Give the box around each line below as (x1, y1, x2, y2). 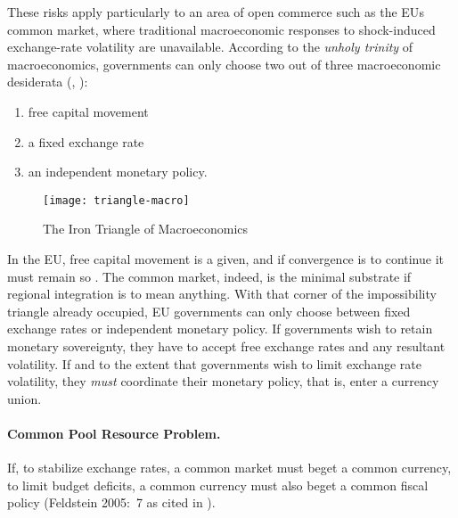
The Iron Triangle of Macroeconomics (43, 219, 249, 238)
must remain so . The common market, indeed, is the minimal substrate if (7, 267, 412, 285)
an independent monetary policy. (28, 162, 208, 181)
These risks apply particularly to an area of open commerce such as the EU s (7, 3, 424, 21)
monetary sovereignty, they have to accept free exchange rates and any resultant (7, 336, 446, 355)
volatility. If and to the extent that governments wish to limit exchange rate (7, 354, 421, 373)
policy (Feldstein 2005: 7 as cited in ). (7, 493, 216, 512)
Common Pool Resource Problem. (7, 423, 221, 442)
